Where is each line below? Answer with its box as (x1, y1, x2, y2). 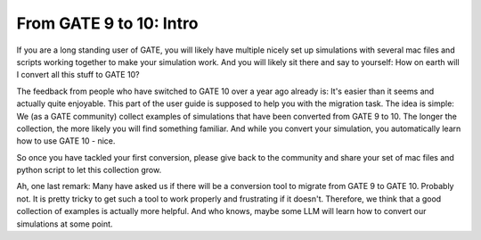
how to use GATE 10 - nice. (16, 136, 116, 146)
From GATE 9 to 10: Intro (16, 13, 199, 33)
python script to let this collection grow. (16, 165, 162, 176)
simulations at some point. (16, 219, 113, 229)
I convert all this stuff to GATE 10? (16, 70, 140, 80)
